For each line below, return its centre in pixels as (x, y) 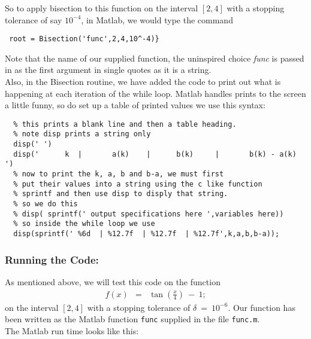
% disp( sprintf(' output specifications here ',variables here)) (149, 214)
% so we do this (46, 204)
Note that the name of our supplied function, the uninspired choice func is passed (155, 58)
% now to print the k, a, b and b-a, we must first (119, 174)
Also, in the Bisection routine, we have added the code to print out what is (143, 82)
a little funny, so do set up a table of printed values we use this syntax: (135, 105)
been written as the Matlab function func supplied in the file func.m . (132, 319)
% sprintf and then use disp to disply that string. (121, 194)
